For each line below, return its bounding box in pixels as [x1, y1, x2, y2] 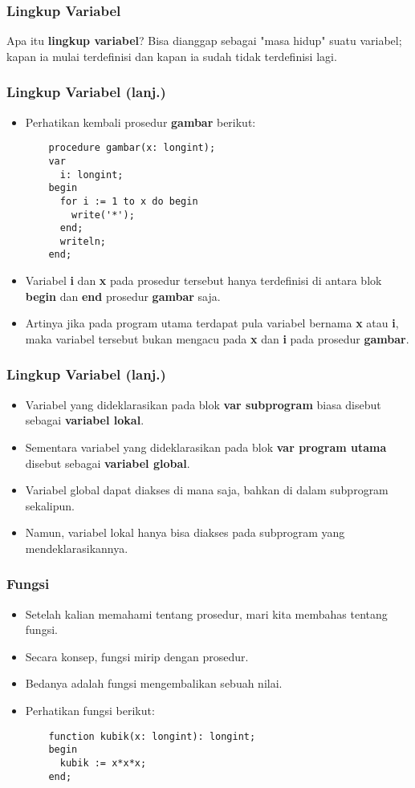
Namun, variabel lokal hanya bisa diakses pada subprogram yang [25, 524, 345, 541]
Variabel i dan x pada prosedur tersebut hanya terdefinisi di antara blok [25, 272, 382, 289]
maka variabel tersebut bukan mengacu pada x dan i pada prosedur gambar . [25, 330, 409, 347]
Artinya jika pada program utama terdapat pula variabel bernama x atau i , [25, 315, 399, 331]
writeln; [59, 235, 107, 247]
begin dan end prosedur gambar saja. [25, 287, 221, 304]
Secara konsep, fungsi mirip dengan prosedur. [25, 648, 249, 664]
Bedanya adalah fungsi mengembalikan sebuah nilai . [25, 675, 283, 692]
